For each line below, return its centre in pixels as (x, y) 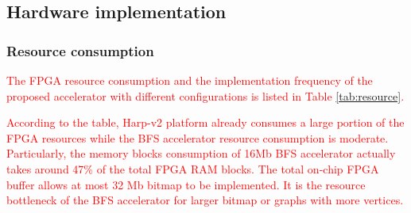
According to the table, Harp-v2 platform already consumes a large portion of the (205, 122)
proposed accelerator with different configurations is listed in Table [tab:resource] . (205, 95)
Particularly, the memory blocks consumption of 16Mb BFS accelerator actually (201, 153)
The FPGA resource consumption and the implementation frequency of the (190, 80)
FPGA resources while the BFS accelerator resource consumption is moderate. (198, 137)
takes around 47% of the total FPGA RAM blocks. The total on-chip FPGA (193, 168)
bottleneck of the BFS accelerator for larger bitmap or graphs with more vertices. (205, 200)
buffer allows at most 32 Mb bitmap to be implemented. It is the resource (186, 184)
